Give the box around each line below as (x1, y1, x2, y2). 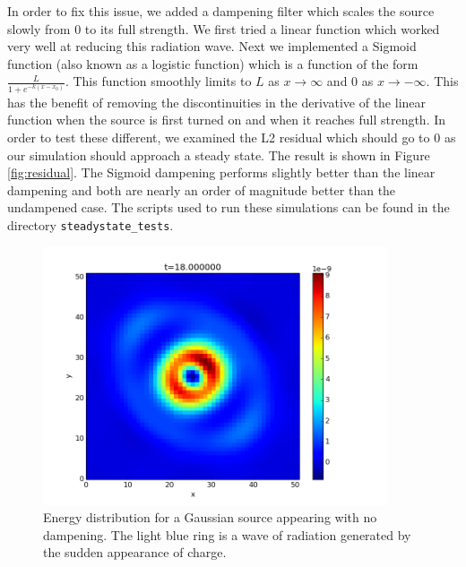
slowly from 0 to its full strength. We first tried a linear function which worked (7, 19, 440, 38)
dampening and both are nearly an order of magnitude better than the (7, 180, 396, 199)
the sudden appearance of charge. (43, 543, 227, 562)
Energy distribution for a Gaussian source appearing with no (43, 508, 377, 527)
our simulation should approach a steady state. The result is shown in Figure (7, 145, 430, 164)
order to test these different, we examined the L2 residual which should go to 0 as (7, 127, 456, 146)
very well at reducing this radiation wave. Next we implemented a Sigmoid (7, 37, 417, 56)
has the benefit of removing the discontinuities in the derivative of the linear (7, 92, 427, 111)
